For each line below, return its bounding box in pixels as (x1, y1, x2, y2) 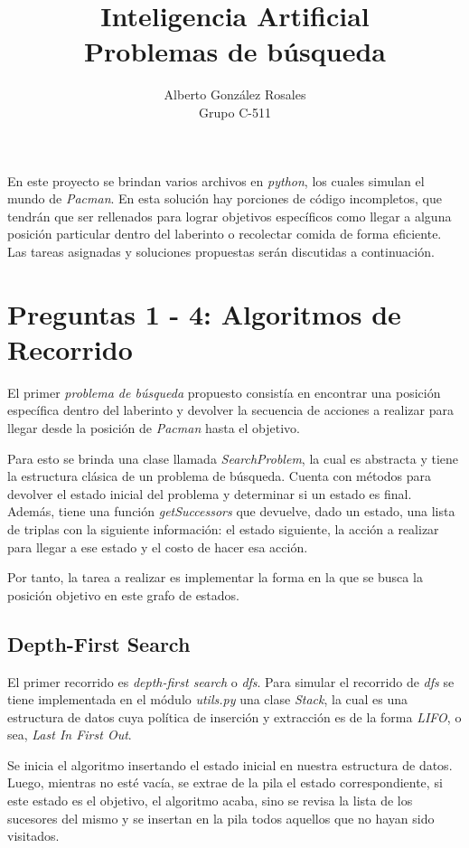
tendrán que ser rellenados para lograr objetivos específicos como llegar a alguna (7, 206, 452, 225)
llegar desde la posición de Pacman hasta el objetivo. (7, 418, 300, 437)
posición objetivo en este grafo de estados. (7, 585, 239, 604)
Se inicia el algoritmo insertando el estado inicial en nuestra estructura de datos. (7, 755, 453, 774)
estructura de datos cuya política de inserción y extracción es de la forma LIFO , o (7, 707, 462, 726)
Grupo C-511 (199, 102, 271, 121)
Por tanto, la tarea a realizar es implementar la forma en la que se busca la (7, 568, 423, 587)
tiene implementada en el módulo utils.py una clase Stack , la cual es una (7, 690, 408, 709)
